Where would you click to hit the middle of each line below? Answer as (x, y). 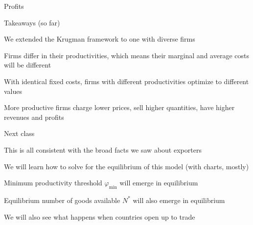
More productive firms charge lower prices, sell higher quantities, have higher (119, 107)
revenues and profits (34, 117)
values (13, 91)
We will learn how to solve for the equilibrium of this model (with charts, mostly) (126, 166)
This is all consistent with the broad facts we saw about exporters (103, 149)
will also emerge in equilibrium (179, 200)
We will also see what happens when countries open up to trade (100, 216)
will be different (28, 65)
